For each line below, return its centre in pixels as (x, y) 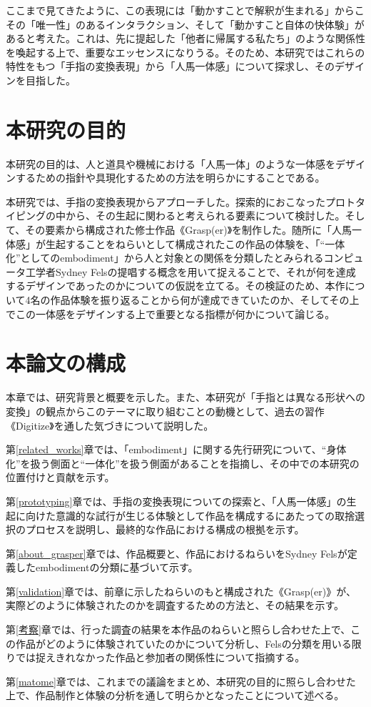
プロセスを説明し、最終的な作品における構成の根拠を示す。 (165, 529)
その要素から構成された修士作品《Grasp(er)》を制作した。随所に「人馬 (189, 230)
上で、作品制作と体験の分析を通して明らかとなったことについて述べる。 (175, 695)
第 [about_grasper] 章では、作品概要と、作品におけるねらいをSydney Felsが (177, 553)
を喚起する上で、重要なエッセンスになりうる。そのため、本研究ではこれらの (185, 52)
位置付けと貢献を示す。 (60, 477)
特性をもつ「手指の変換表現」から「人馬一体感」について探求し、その (171, 66)
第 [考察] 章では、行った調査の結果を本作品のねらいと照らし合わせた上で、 (178, 629)
